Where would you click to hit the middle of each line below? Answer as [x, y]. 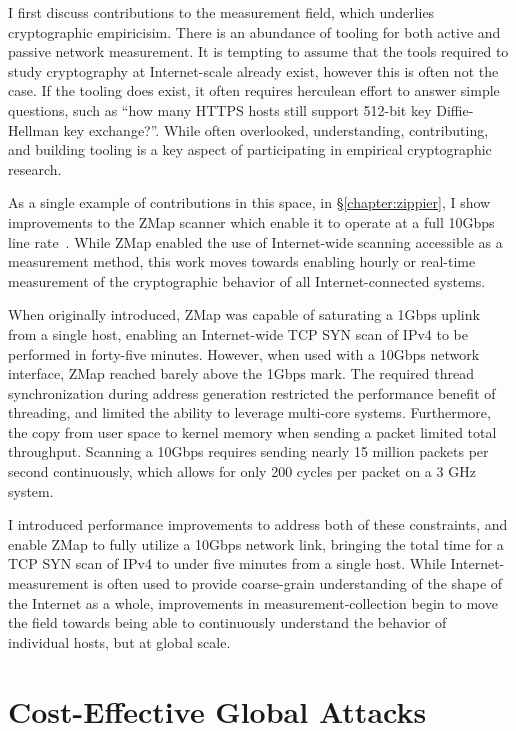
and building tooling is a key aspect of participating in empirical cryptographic [250, 149]
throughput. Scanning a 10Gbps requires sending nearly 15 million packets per [248, 451]
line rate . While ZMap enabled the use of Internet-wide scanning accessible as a [255, 241]
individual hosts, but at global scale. [119, 641]
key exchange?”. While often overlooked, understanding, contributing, [276, 129]
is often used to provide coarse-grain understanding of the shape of [298, 583]
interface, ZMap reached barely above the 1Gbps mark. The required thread [241, 373]
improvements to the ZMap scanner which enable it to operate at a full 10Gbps [251, 221]
